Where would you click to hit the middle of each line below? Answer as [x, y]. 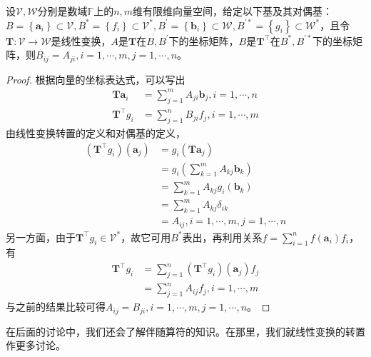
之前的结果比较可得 [60, 307]
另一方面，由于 [41, 237]
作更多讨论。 [36, 345]
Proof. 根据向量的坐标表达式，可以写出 [96, 79]
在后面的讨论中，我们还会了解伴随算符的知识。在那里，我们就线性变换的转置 [185, 331]
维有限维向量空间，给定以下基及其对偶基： [233, 11]
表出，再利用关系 [222, 237]
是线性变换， [81, 40]
